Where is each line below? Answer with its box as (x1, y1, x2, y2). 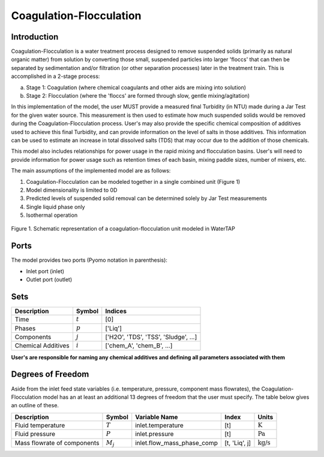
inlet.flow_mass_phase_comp (135, 438, 218, 447)
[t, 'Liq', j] (224, 438, 251, 447)
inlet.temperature (135, 421, 184, 429)
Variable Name (135, 413, 178, 421)
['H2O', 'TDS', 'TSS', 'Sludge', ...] (105, 333, 197, 341)
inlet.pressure (135, 430, 174, 438)
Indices (105, 307, 127, 316)
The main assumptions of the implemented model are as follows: (11, 167, 171, 174)
